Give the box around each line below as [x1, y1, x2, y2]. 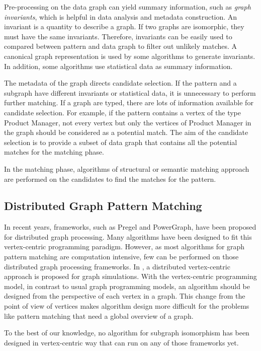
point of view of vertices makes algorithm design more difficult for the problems [4, 301, 249, 311]
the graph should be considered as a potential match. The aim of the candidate [4, 127, 248, 137]
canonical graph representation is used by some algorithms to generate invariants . [4, 50, 255, 61]
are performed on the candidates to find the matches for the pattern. [4, 173, 216, 184]
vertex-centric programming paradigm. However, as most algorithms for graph [4, 241, 245, 252]
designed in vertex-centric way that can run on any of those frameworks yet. [4, 337, 239, 347]
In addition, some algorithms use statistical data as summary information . [4, 60, 233, 71]
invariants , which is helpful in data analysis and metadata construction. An [4, 11, 237, 22]
